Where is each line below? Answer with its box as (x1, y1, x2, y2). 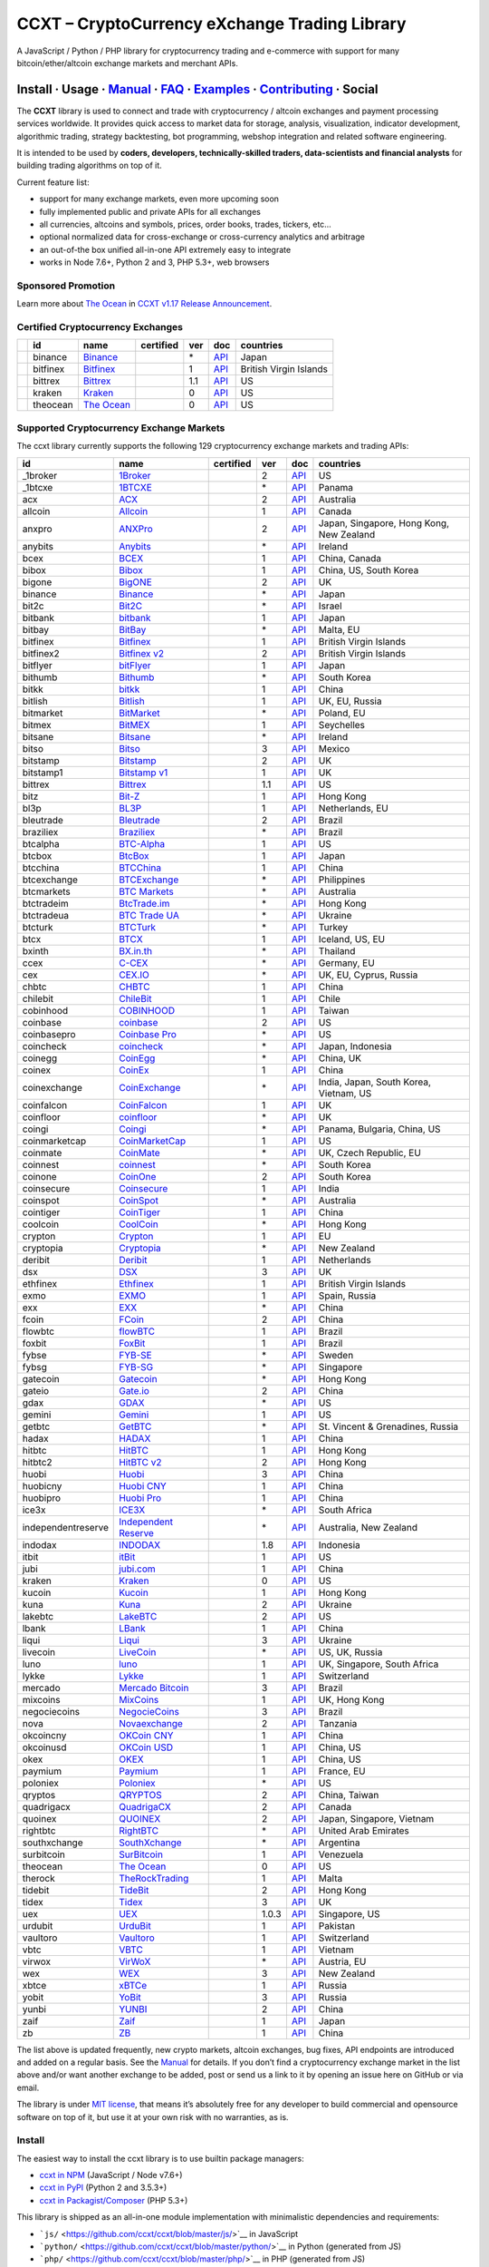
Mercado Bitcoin (119, 1681, 189, 1694)
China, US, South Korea (318, 563, 419, 576)
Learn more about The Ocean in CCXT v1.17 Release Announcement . (16, 298, 273, 309)
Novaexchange (119, 1717, 183, 1729)
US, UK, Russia (318, 1646, 383, 1659)
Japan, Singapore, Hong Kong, (318, 517, 450, 530)
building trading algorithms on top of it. (16, 160, 162, 171)
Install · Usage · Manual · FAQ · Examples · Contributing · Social (16, 82, 379, 97)
